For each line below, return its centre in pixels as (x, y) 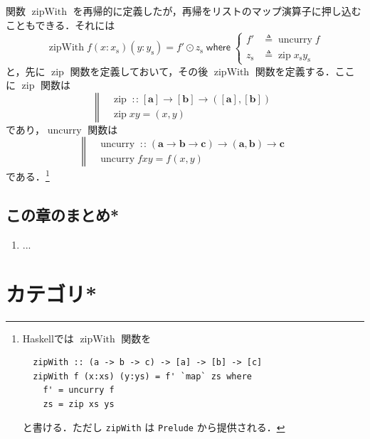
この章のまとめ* (63, 214)
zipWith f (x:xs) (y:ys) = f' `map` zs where (142, 376)
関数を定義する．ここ (305, 71)
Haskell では (48, 338)
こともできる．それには (60, 25)
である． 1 (28, 175)
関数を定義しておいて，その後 (139, 71)
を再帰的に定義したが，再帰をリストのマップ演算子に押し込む (217, 11)
